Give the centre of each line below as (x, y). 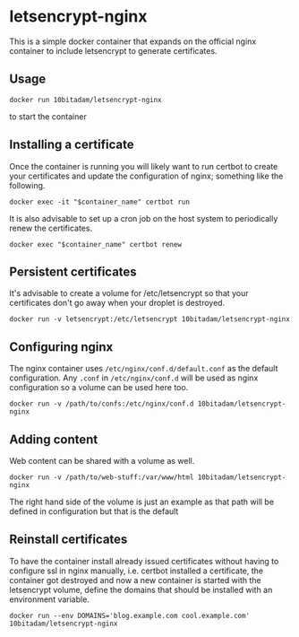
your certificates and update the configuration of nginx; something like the (146, 176)
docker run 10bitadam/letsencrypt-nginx (86, 100)
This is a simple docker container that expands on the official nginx (133, 41)
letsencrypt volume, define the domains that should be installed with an (141, 589)
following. (27, 185)
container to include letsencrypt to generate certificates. (113, 50)
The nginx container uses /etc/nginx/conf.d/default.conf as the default (144, 369)
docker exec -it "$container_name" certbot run (100, 202)
